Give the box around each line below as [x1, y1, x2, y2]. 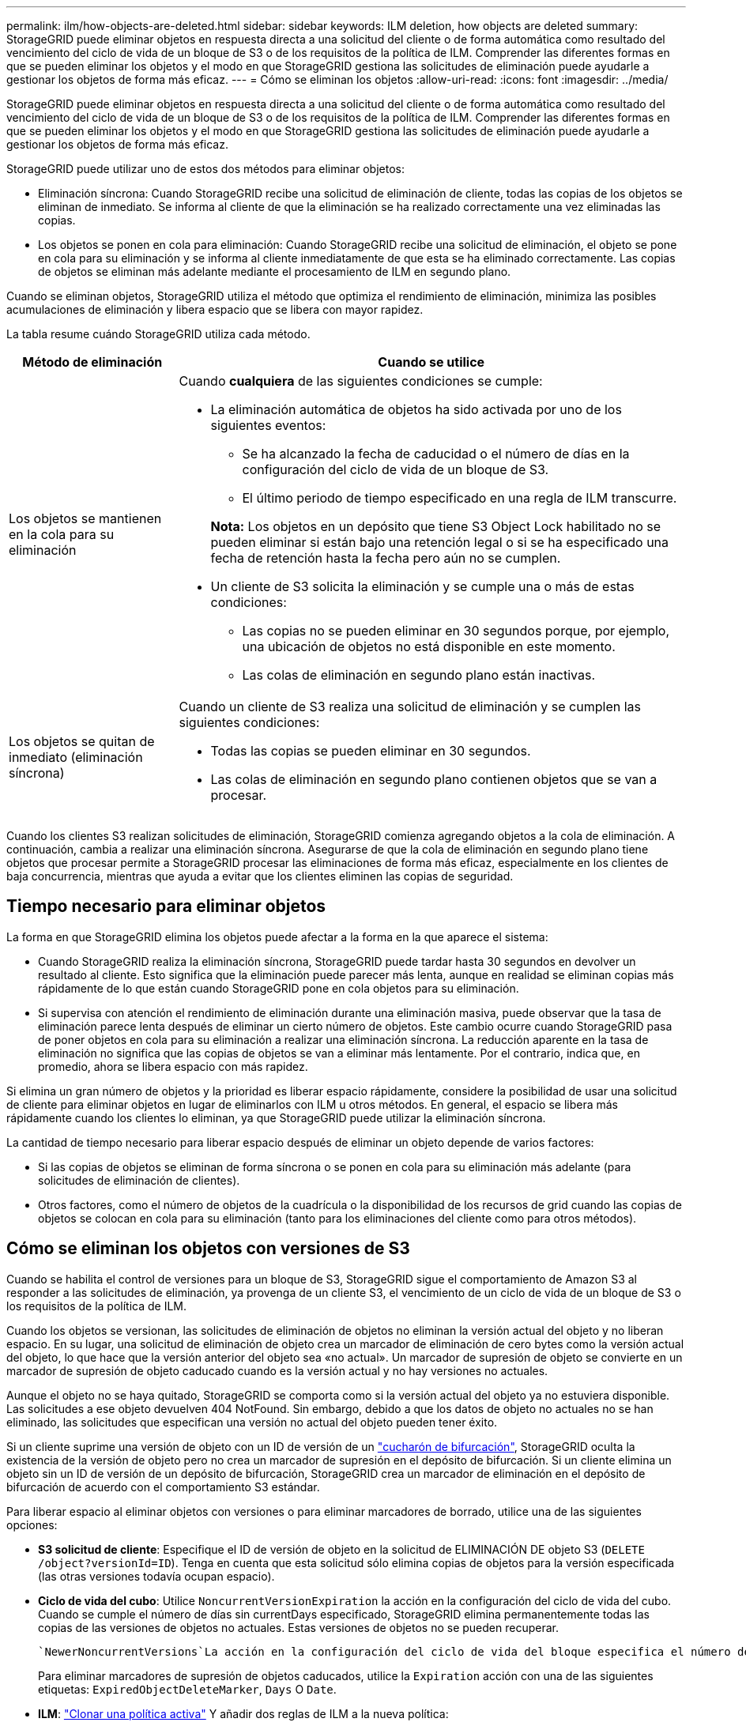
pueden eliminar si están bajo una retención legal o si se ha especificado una [210, 534, 669, 550]
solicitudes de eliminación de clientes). [38, 1173, 240, 1187]
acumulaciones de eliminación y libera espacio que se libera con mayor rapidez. [6, 303, 424, 316]
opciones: [6, 1517, 58, 1532]
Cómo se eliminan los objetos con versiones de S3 [6, 1238, 410, 1259]
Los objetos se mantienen [9, 511, 162, 526]
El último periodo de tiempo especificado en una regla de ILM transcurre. [242, 490, 677, 506]
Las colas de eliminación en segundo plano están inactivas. [242, 667, 596, 683]
